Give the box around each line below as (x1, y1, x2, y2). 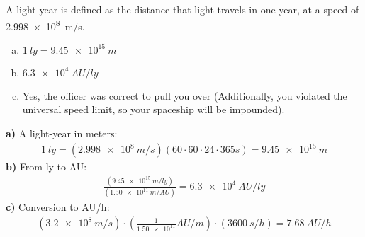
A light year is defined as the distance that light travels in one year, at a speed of (6, 2, 359, 16)
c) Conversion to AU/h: (6, 200, 110, 214)
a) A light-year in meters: (6, 126, 118, 141)
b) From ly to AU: (6, 159, 87, 174)
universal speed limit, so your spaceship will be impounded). (22, 102, 285, 117)
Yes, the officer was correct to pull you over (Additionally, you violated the (22, 88, 347, 103)
